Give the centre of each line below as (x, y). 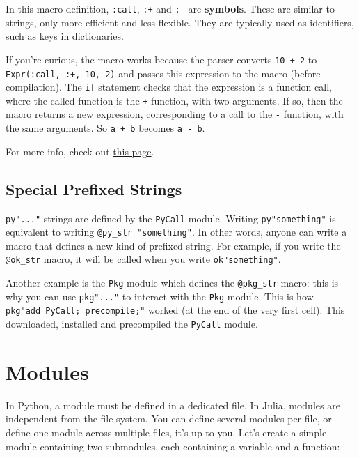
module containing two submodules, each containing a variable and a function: (173, 446)
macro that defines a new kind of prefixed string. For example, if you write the (173, 245)
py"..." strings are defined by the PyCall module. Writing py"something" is (171, 218)
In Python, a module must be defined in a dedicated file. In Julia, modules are (173, 405)
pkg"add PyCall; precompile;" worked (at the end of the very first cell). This (175, 310)
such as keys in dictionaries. (65, 36)
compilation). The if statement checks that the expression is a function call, (169, 87)
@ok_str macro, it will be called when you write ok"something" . (143, 259)
